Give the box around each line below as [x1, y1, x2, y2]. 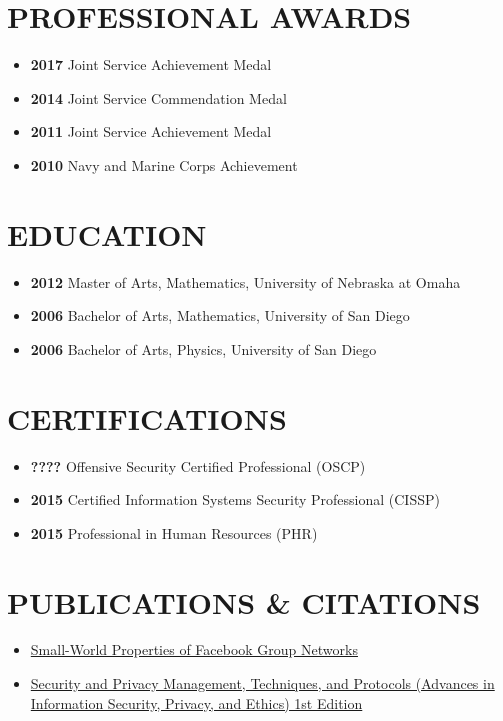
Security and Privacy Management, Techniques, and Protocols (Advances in [30, 673, 495, 694]
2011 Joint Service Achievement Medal [30, 121, 272, 142]
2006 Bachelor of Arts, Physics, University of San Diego [30, 338, 377, 359]
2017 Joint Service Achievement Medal [30, 54, 272, 75]
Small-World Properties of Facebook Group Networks [30, 639, 358, 660]
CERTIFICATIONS [7, 397, 287, 438]
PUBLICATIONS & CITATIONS [7, 581, 481, 622]
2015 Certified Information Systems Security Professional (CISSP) [30, 489, 440, 510]
